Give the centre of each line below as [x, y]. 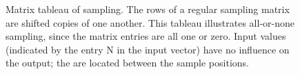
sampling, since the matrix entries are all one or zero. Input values [146, 36]
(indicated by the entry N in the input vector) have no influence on [148, 49]
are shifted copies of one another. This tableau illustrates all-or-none [150, 22]
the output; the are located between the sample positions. [127, 63]
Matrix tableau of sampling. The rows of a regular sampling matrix [148, 9]
